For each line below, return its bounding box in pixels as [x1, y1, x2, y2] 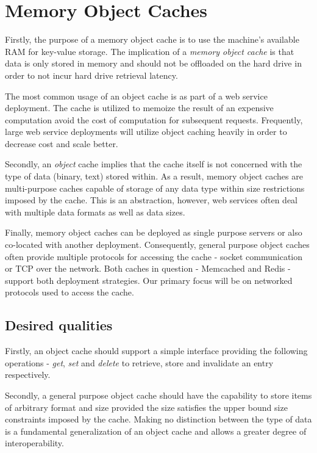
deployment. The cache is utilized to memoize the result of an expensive [5, 101, 274, 114]
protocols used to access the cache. [5, 286, 134, 299]
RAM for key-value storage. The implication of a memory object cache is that [5, 45, 294, 57]
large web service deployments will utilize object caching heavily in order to [5, 125, 287, 138]
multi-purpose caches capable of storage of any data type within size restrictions [5, 181, 305, 194]
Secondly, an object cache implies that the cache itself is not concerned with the [5, 158, 302, 170]
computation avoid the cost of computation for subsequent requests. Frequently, [5, 113, 303, 126]
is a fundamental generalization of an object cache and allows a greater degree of [5, 424, 307, 437]
